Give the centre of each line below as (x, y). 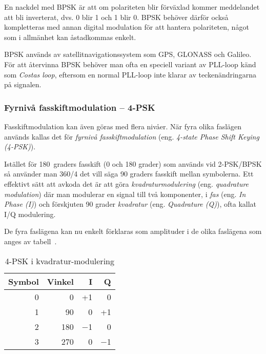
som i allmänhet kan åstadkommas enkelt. (70, 37)
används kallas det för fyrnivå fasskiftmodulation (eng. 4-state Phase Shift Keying (132, 136)
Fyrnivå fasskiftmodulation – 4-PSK (80, 107)
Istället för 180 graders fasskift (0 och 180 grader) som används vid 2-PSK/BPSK (133, 163)
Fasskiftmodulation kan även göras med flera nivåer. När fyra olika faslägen (123, 126)
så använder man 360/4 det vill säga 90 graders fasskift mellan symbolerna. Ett (129, 174)
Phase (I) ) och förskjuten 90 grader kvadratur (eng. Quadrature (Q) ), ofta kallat (130, 204)
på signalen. (23, 84)
